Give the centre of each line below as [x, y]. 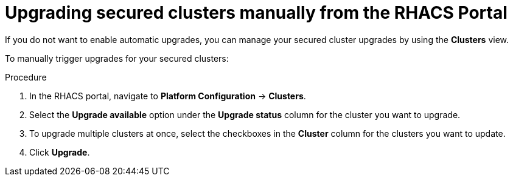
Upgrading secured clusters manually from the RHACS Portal [256, 13]
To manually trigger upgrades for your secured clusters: [117, 58]
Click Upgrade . [60, 152]
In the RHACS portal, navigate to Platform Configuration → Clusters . [168, 96]
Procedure [26, 77]
